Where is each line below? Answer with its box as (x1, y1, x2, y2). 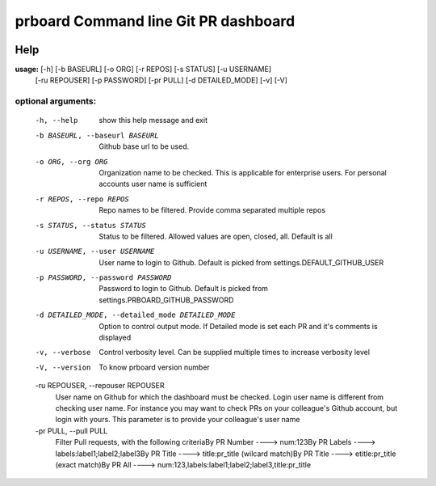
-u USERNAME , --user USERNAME (35, 247, 155, 256)
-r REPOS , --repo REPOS (35, 194, 129, 204)
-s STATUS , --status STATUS (35, 221, 147, 230)
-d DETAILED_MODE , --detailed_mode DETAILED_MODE (35, 311, 236, 319)
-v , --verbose (35, 348, 91, 357)
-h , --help (35, 116, 78, 125)
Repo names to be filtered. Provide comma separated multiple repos (99, 205, 326, 215)
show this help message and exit (99, 116, 208, 125)
